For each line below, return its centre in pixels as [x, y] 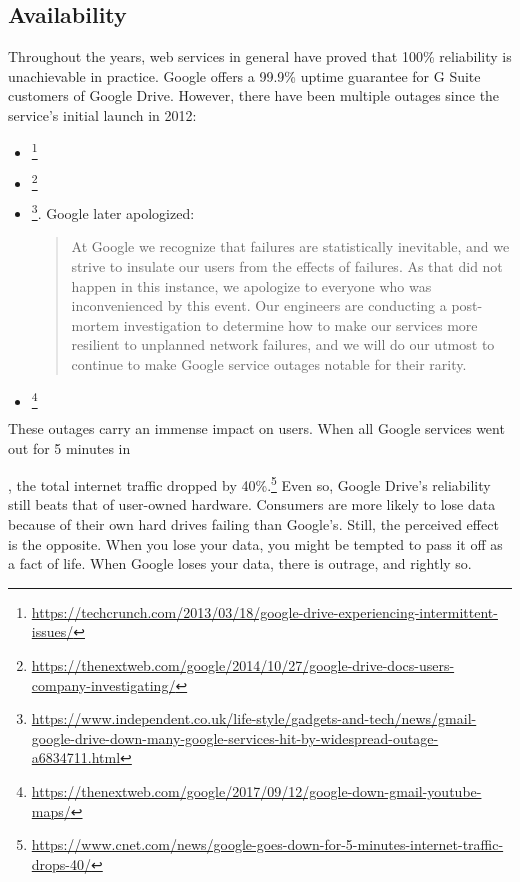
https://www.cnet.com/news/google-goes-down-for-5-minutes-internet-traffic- [267, 844]
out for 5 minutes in [69, 447]
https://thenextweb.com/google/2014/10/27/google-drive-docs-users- [243, 664]
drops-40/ [61, 863]
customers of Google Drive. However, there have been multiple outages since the [254, 95]
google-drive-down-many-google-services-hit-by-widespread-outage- [235, 737]
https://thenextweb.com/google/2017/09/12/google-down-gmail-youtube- [256, 790]
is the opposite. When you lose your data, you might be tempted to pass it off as [255, 543]
